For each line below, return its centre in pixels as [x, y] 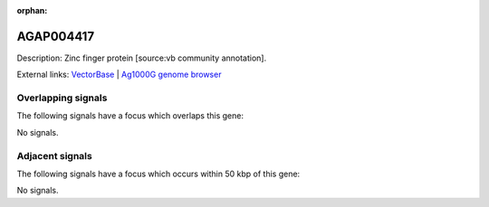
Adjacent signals [54, 155]
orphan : [32, 10]
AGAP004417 [56, 36]
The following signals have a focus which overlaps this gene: [130, 116]
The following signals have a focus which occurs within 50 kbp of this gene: [158, 174]
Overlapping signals [62, 98]
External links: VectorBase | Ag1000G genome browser [119, 75]
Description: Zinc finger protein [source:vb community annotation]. [142, 58]
